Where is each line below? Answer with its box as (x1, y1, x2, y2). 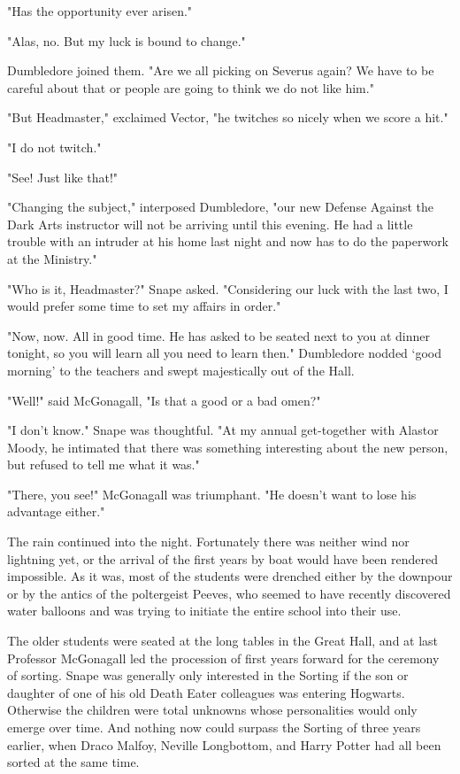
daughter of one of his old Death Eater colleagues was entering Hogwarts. (7, 683, 405, 701)
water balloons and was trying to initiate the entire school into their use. (7, 601, 402, 620)
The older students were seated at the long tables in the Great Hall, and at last (7, 631, 439, 650)
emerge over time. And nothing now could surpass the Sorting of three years (7, 718, 421, 736)
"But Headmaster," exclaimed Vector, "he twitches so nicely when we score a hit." (7, 108, 448, 127)
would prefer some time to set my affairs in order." (7, 297, 281, 315)
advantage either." (7, 502, 105, 521)
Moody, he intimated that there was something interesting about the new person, (7, 437, 448, 456)
